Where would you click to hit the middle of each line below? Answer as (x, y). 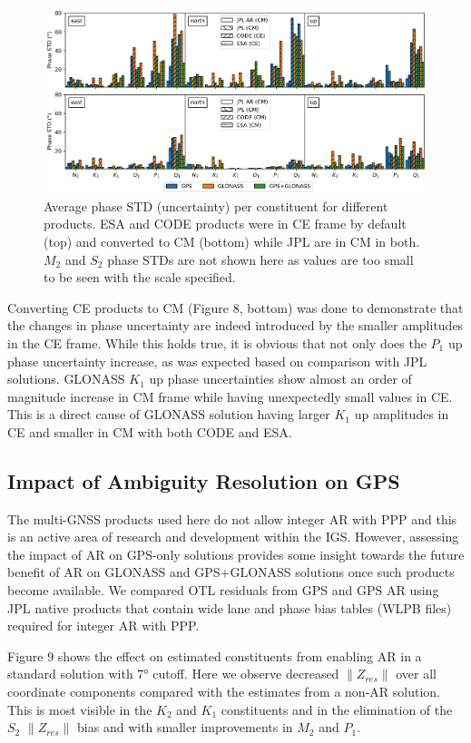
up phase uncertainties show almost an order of (280, 379)
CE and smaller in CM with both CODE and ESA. (150, 431)
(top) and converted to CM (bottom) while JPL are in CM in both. (232, 241)
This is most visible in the (80, 709)
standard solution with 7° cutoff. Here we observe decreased (173, 674)
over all (416, 674)
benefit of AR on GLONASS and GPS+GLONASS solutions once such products (231, 572)
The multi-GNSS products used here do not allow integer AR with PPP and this (232, 518)
